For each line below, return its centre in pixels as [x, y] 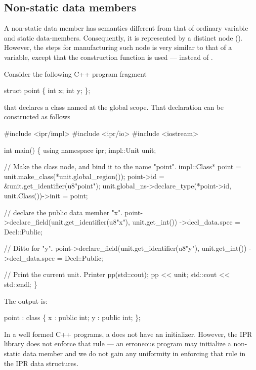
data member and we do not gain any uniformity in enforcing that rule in [134, 353]
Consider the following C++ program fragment [75, 73]
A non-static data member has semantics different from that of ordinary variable [126, 28]
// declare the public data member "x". [63, 212]
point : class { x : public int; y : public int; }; [72, 317]
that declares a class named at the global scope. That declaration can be [114, 107]
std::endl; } [21, 284]
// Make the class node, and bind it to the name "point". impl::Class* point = [123, 166]
